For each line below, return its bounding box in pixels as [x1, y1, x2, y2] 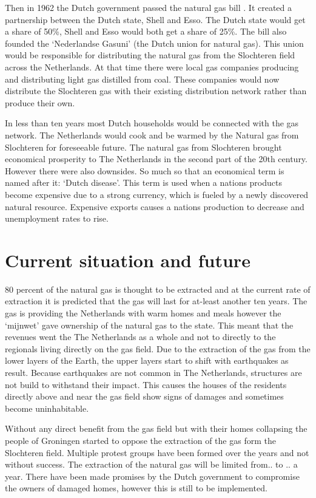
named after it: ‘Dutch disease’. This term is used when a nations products [5, 176, 283, 189]
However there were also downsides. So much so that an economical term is [5, 164, 284, 177]
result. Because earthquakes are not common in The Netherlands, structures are [5, 366, 302, 378]
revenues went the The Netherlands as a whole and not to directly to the [5, 330, 276, 343]
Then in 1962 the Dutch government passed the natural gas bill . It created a [5, 1, 292, 13]
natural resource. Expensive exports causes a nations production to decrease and [5, 200, 304, 213]
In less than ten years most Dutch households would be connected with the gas [5, 117, 299, 129]
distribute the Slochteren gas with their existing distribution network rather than [5, 84, 307, 97]
